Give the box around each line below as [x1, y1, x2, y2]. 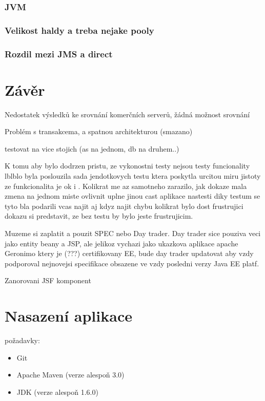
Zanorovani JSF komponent [5, 275, 91, 286]
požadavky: [5, 335, 40, 346]
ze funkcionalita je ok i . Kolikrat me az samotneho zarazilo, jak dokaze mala [5, 180, 247, 191]
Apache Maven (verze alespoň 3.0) [16, 369, 125, 380]
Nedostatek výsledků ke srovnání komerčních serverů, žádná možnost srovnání [5, 109, 250, 119]
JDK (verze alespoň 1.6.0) [16, 386, 98, 397]
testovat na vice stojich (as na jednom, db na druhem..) [5, 143, 179, 154]
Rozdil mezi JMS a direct [5, 47, 113, 60]
